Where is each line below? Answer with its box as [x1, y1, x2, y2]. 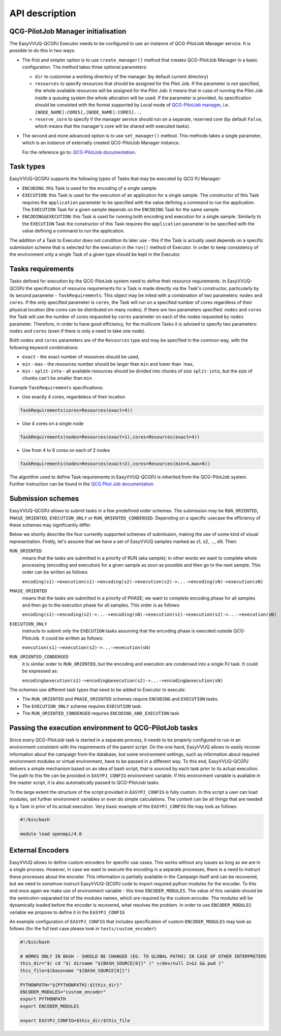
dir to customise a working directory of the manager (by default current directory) [35, 73, 208, 79]
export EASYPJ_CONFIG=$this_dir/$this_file [20, 1018, 131, 1023]
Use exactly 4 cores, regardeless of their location [22, 394, 126, 400]
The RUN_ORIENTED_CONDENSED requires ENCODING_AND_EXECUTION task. [22, 710, 180, 716]
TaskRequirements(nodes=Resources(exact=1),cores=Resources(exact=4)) [20, 434, 200, 440]
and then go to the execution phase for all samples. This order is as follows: [22, 602, 180, 608]
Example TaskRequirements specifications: [9, 384, 104, 390]
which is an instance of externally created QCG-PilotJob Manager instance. [22, 140, 180, 146]
